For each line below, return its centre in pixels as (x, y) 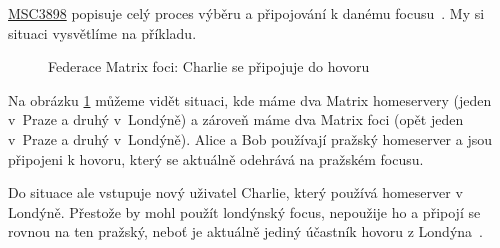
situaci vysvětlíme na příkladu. (102, 32)
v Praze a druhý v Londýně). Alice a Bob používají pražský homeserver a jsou (250, 138)
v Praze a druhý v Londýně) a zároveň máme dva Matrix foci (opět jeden (236, 119)
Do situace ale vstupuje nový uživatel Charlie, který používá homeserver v (235, 192)
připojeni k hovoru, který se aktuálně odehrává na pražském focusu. (216, 158)
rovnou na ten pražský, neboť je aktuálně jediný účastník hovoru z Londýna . (245, 231)
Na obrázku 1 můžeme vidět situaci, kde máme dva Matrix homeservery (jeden (250, 99)
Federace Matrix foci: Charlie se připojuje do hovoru (209, 66)
